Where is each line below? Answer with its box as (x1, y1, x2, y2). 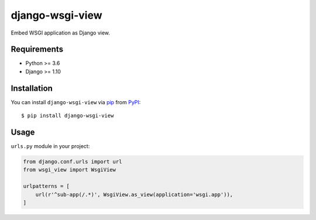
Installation (11, 83, 53, 93)
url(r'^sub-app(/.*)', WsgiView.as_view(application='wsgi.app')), (35, 191, 233, 198)
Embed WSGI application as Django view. (11, 29, 111, 36)
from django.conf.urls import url (23, 159, 122, 165)
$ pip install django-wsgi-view (21, 112, 114, 119)
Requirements (11, 44, 64, 54)
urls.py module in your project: (11, 143, 90, 150)
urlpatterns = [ (23, 183, 70, 190)
